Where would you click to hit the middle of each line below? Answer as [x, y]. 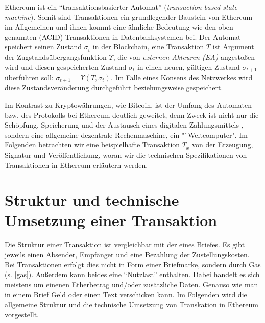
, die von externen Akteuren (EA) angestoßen [184, 56]
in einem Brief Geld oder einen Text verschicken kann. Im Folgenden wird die [126, 294]
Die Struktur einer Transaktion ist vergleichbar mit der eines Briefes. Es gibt [125, 244]
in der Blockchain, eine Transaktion [148, 47]
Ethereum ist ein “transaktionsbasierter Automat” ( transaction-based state [121, 7]
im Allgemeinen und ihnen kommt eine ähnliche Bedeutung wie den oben [119, 27]
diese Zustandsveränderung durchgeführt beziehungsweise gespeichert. [114, 88]
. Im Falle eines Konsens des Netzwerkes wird [182, 77]
